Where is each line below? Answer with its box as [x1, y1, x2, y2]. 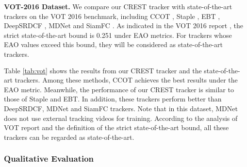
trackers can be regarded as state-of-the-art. [4, 132, 134, 142]
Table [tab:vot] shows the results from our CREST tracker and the [4, 65, 202, 75]
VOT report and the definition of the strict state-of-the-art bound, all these [4, 122, 229, 133]
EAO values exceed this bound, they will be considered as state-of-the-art [4, 39, 223, 50]
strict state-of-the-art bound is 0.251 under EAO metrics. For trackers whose [4, 30, 232, 40]
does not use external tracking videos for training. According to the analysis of [4, 113, 238, 123]
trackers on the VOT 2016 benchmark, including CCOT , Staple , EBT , [4, 11, 220, 21]
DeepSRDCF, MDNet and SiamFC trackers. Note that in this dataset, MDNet [4, 103, 238, 113]
